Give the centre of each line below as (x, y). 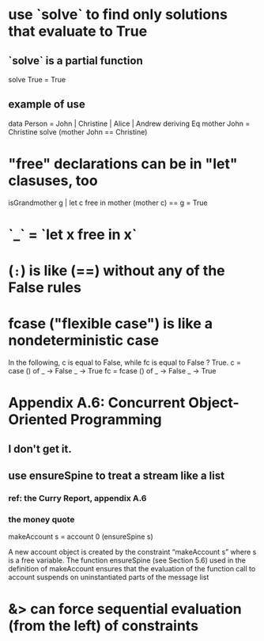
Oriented (38, 420)
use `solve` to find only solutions (118, 15)
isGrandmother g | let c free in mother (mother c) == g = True (108, 203)
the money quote (41, 519)
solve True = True (37, 80)
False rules (45, 288)
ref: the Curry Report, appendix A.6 (77, 498)
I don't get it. (40, 449)
